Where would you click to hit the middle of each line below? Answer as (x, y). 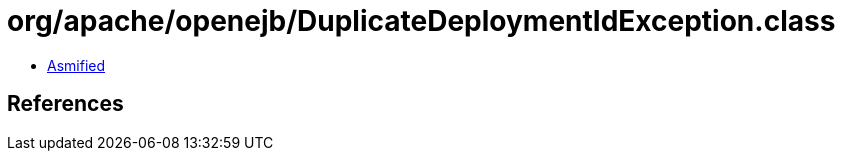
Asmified (76, 65)
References (65, 104)
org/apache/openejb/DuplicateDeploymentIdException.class (421, 21)
